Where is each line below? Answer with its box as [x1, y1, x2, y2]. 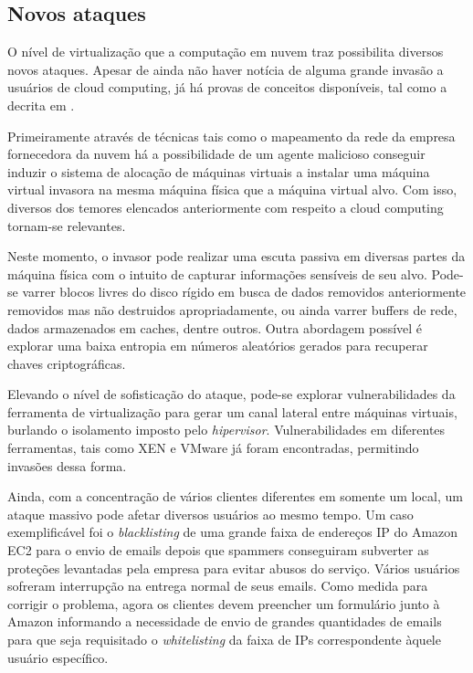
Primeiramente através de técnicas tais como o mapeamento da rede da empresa [7, 126, 456, 145]
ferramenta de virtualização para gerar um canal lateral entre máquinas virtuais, [7, 402, 457, 421]
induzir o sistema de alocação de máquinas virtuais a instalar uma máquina [7, 162, 430, 181]
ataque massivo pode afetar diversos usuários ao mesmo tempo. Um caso [7, 504, 414, 523]
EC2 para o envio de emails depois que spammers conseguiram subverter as [7, 541, 429, 560]
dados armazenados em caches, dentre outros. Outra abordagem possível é [7, 318, 423, 337]
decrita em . [7, 95, 75, 114]
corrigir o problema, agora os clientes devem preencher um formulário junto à [7, 594, 440, 613]
